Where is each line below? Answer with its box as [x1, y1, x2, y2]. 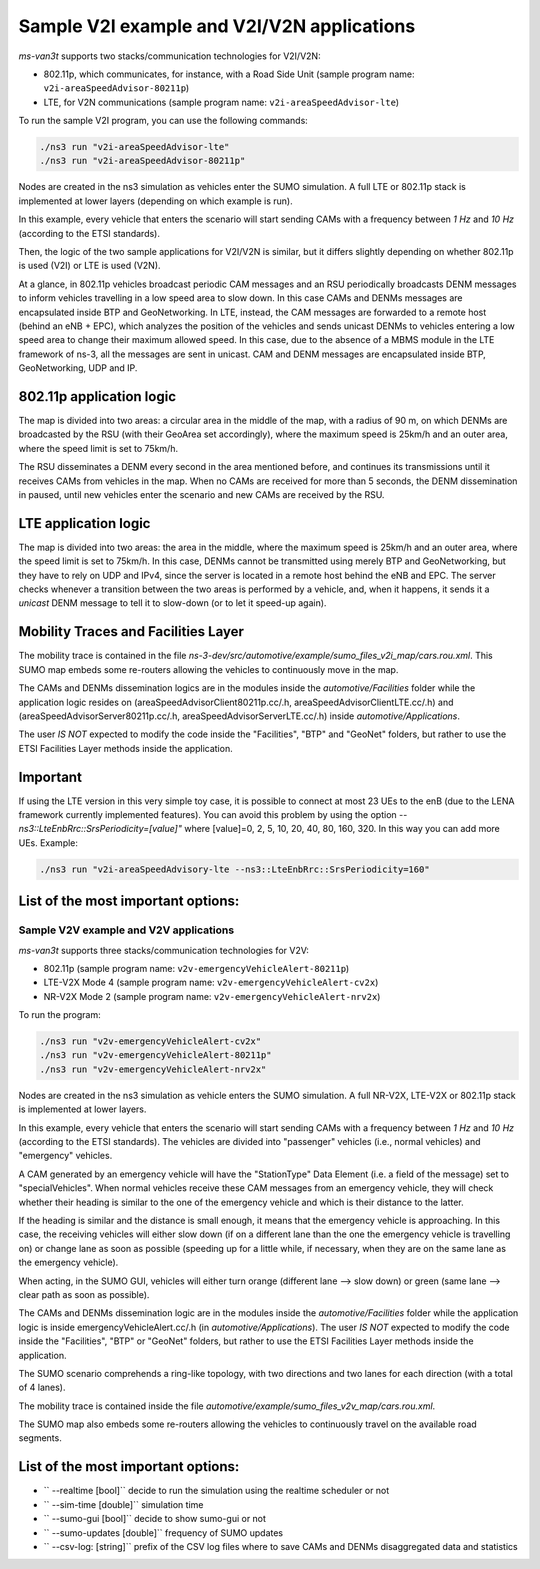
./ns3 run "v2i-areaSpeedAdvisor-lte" [39, 141, 230, 153]
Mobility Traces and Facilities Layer [18, 623, 245, 640]
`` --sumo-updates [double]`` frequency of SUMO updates [43, 1526, 284, 1539]
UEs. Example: [18, 836, 79, 849]
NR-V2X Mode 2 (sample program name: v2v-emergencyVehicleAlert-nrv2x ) [43, 990, 381, 1002]
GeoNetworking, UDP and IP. [18, 362, 138, 374]
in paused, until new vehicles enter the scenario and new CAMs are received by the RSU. [18, 489, 385, 501]
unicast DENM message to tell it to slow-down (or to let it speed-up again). [18, 597, 327, 609]
